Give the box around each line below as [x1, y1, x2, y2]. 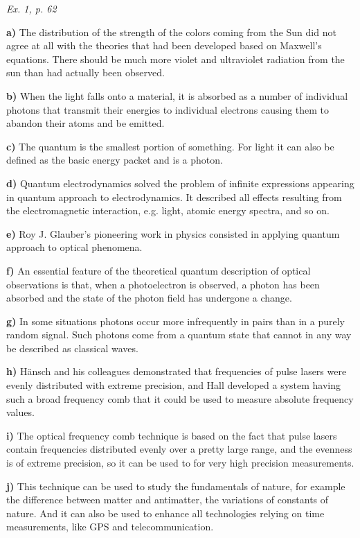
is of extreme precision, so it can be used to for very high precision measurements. [6, 455, 354, 470]
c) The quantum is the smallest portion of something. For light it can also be [6, 139, 334, 153]
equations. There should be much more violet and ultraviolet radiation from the [6, 51, 345, 66]
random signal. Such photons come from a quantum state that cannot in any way [6, 327, 352, 342]
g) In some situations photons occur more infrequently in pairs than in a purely [6, 313, 345, 328]
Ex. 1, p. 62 [6, 1, 57, 15]
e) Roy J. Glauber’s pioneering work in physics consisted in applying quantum [6, 226, 340, 241]
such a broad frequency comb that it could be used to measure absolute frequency [6, 391, 354, 406]
